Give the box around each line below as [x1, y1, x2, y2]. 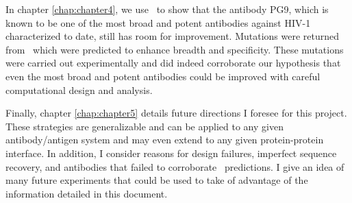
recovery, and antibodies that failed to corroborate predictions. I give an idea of [5, 159, 344, 174]
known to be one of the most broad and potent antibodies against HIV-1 [5, 15, 311, 29]
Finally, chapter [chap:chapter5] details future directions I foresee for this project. [5, 106, 347, 120]
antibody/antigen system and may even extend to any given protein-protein [5, 132, 324, 147]
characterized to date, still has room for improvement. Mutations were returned [5, 29, 340, 43]
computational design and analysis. [5, 82, 153, 97]
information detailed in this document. [5, 186, 168, 200]
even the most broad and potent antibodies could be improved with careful [5, 69, 320, 83]
